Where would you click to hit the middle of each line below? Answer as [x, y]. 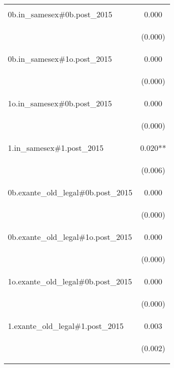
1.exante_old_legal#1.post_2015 [66, 326]
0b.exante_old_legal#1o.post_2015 [70, 237]
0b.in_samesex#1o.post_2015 [60, 59]
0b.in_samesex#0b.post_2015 [60, 14]
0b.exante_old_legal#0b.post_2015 [70, 192]
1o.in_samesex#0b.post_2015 [60, 103]
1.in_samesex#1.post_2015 [56, 148]
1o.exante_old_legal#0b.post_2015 [70, 281]
